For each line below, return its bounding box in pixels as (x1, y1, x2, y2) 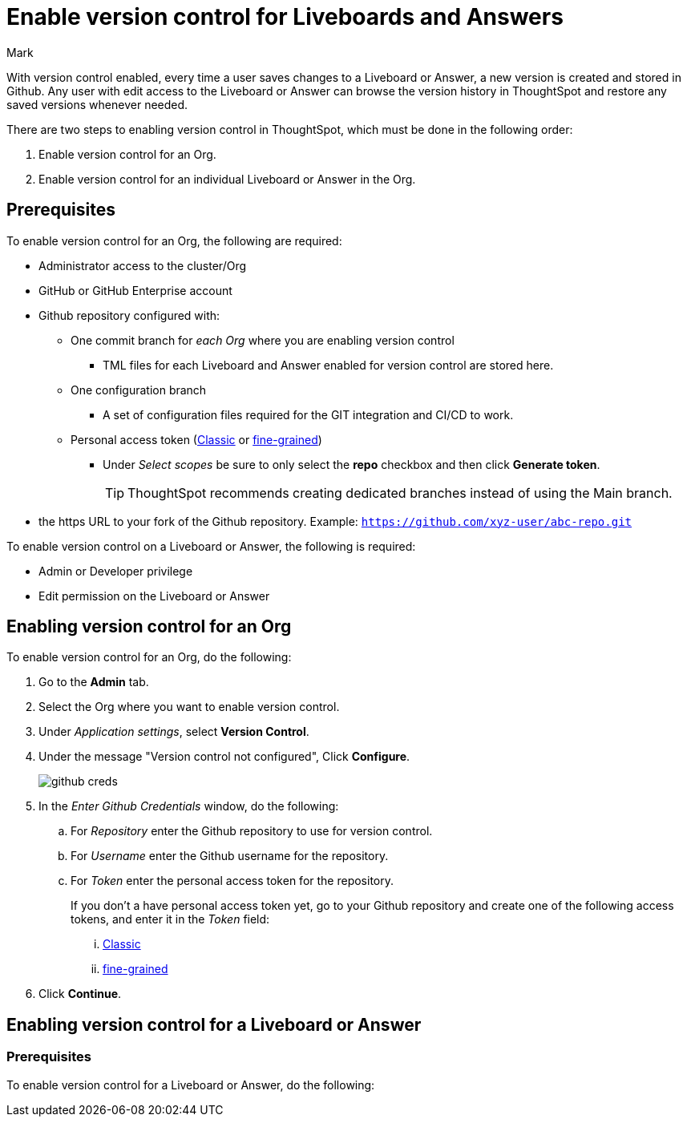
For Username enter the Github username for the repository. (71, 849, 389, 863)
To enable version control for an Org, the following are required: (6, 233, 342, 248)
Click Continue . (38, 987, 122, 1001)
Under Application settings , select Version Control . (38, 725, 309, 739)
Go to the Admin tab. (38, 675, 149, 689)
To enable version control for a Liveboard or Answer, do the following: (6, 1077, 375, 1092)
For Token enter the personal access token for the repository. (71, 874, 394, 888)
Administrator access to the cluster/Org (38, 258, 246, 273)
